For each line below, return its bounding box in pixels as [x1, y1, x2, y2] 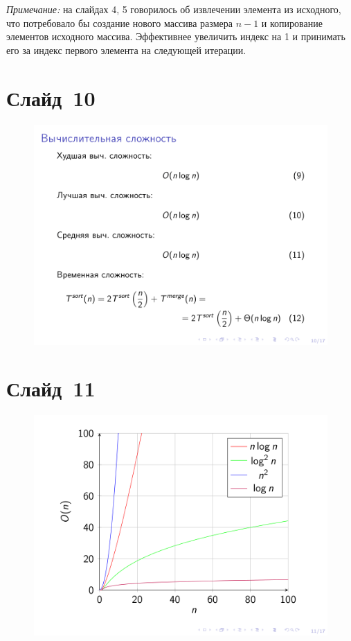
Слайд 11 [6, 374, 96, 403]
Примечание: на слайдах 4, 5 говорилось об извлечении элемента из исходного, [6, 2, 341, 16]
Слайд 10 [6, 83, 96, 112]
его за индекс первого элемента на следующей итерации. [6, 42, 246, 57]
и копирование [261, 15, 323, 30]
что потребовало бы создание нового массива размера [6, 15, 233, 30]
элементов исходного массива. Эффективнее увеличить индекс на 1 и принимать [6, 29, 345, 44]
